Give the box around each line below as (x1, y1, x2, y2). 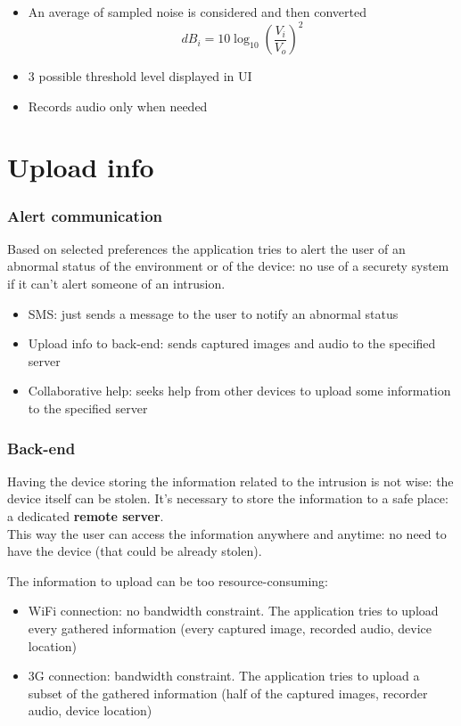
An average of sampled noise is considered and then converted (28, 3, 366, 20)
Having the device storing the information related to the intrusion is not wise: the (7, 471, 454, 490)
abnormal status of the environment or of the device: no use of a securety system (7, 257, 449, 275)
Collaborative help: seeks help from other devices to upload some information (28, 381, 451, 400)
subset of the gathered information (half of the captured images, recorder (28, 683, 428, 702)
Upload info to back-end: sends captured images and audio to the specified (28, 334, 436, 353)
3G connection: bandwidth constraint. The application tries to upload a (28, 666, 420, 685)
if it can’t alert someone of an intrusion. (7, 274, 226, 293)
